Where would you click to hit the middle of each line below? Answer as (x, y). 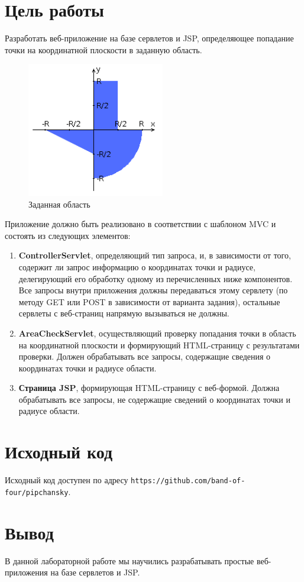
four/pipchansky (37, 492)
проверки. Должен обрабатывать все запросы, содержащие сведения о (145, 356)
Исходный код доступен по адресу (67, 480)
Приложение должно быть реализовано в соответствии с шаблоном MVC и (140, 224)
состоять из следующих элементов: (68, 235)
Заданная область (59, 204)
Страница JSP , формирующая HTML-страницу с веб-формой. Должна (149, 388)
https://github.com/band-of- (188, 481)
